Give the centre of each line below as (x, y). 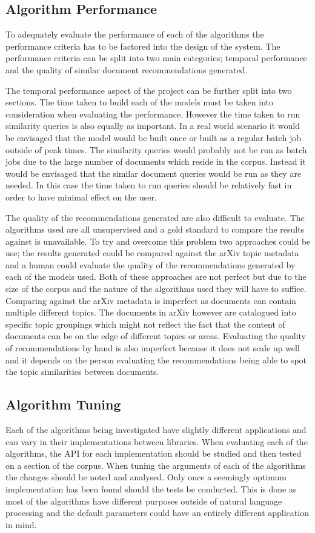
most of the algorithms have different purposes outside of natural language (144, 501)
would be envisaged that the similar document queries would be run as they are (154, 173)
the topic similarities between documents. (82, 372)
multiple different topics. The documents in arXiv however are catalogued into (151, 312)
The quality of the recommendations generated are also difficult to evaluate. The (155, 217)
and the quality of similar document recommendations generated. (127, 69)
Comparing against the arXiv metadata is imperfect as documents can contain (151, 300)
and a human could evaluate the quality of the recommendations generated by (151, 264)
